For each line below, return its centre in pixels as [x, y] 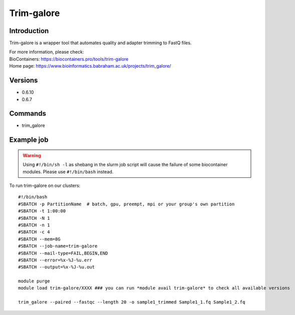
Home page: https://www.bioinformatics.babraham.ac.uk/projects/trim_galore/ [90, 66]
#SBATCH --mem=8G [39, 239]
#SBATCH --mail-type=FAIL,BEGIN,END [63, 253]
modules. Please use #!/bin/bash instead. [68, 172]
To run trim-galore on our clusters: [45, 186]
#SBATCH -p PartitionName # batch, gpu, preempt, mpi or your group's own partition [126, 204]
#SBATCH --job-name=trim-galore [58, 246]
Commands [28, 113]
